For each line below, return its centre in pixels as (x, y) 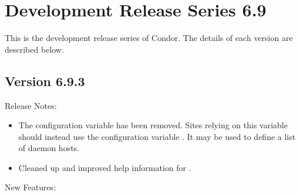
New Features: (31, 187)
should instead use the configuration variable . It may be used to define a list (157, 136)
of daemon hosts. (49, 148)
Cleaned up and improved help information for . (105, 167)
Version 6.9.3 (45, 81)
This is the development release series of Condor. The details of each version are (149, 38)
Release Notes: (31, 105)
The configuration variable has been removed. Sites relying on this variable (153, 125)
